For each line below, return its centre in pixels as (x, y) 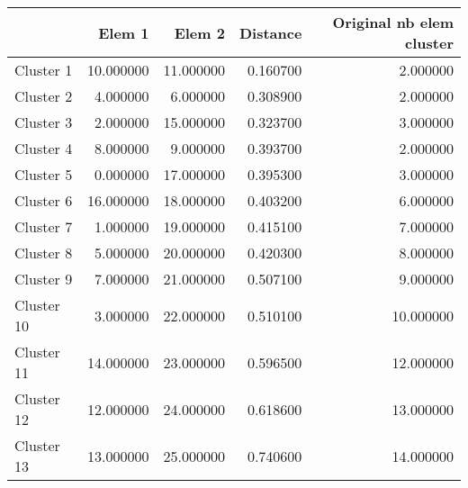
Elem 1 (124, 32)
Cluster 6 (44, 200)
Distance (270, 32)
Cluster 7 (44, 226)
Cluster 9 (44, 279)
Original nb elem (393, 22)
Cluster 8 (44, 253)
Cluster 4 (44, 148)
